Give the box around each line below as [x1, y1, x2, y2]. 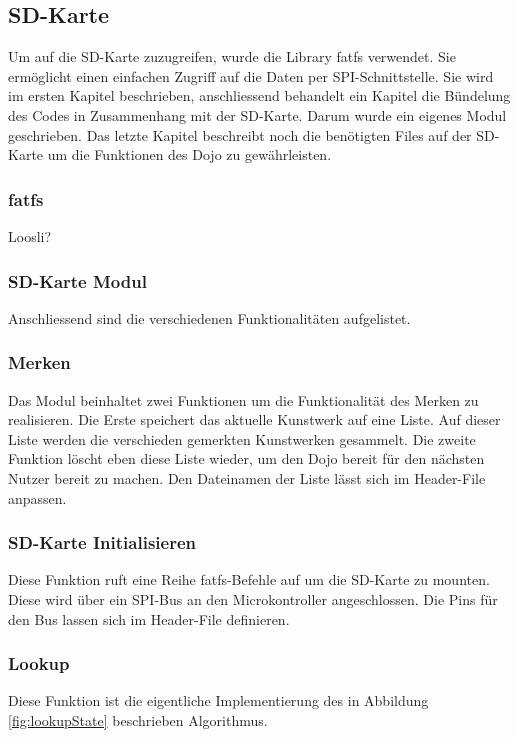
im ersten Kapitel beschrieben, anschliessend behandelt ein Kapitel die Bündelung [8, 85, 511, 106]
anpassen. [8, 487, 67, 508]
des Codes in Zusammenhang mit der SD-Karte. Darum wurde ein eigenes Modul [8, 104, 507, 125]
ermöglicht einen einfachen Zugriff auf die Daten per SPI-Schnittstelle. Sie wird [8, 65, 494, 86]
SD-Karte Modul [8, 268, 147, 293]
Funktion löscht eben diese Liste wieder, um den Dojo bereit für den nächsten [8, 448, 485, 469]
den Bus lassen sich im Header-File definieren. [8, 608, 290, 629]
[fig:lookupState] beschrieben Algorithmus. [8, 709, 268, 730]
